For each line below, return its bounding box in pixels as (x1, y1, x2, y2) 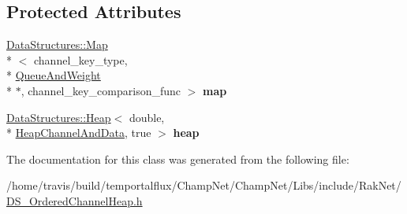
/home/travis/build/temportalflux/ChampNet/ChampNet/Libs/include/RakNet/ (6, 177, 401, 194)
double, (129, 109, 165, 125)
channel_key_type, (33, 51, 128, 68)
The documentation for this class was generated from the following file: (6, 150, 349, 167)
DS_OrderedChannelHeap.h (6, 192, 143, 208)
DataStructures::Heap (6, 109, 111, 125)
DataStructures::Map (6, 36, 108, 53)
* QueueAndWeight (6, 67, 101, 83)
